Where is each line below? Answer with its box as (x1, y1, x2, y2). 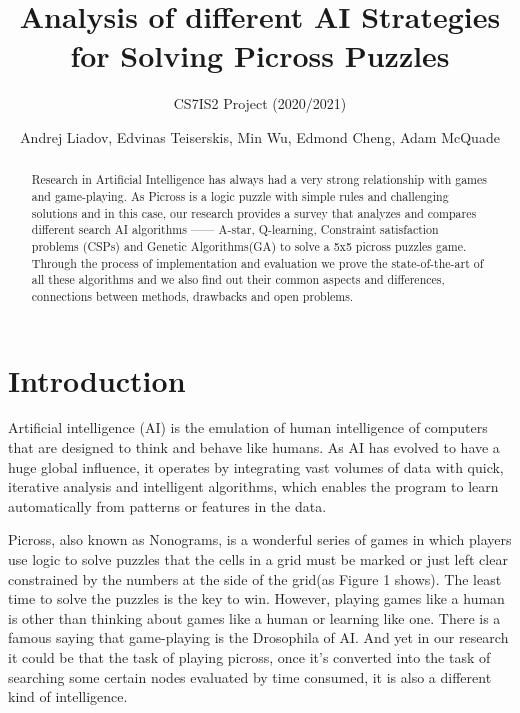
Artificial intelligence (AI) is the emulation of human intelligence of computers (8, 417, 488, 438)
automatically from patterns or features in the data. (8, 495, 327, 516)
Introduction (8, 359, 186, 400)
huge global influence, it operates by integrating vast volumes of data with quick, (8, 456, 504, 477)
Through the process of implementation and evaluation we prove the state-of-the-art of (31, 254, 484, 271)
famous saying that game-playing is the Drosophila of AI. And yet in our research (8, 627, 509, 648)
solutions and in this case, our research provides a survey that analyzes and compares (31, 204, 477, 221)
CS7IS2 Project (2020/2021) (173, 93, 347, 114)
